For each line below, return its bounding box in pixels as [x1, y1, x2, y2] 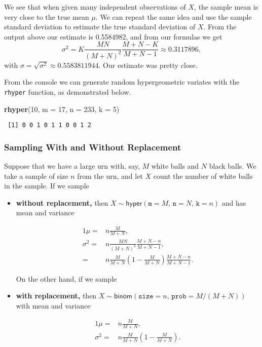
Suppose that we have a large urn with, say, [4, 161, 140, 171]
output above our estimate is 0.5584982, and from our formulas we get [4, 31, 222, 42]
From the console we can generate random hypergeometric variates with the [4, 76, 240, 87]
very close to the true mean [4, 11, 89, 22]
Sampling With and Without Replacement [4, 140, 181, 153]
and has [221, 197, 246, 208]
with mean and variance [16, 300, 91, 311]
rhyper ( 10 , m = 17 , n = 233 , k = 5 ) [4, 103, 120, 114]
